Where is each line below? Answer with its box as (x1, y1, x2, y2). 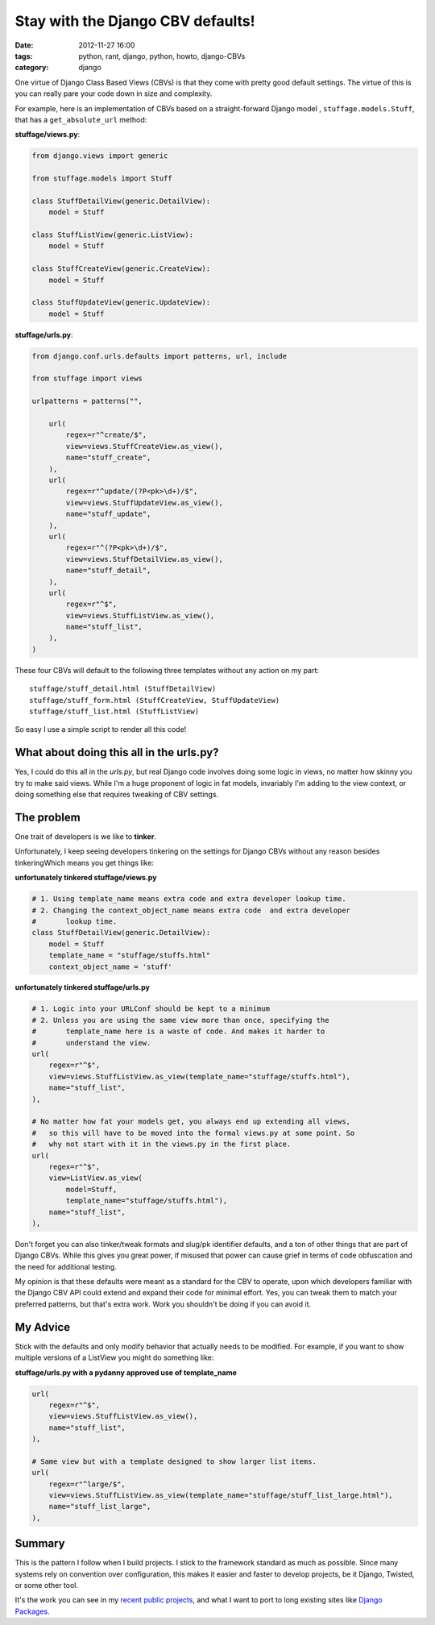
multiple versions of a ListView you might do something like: (14, 1353, 214, 1362)
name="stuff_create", (65, 453, 151, 463)
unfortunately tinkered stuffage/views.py (14, 873, 157, 883)
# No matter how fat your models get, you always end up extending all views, (31, 1117, 350, 1126)
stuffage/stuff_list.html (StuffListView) (29, 707, 200, 717)
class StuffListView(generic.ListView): (31, 231, 193, 239)
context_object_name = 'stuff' (48, 962, 172, 971)
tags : (14, 51, 33, 60)
